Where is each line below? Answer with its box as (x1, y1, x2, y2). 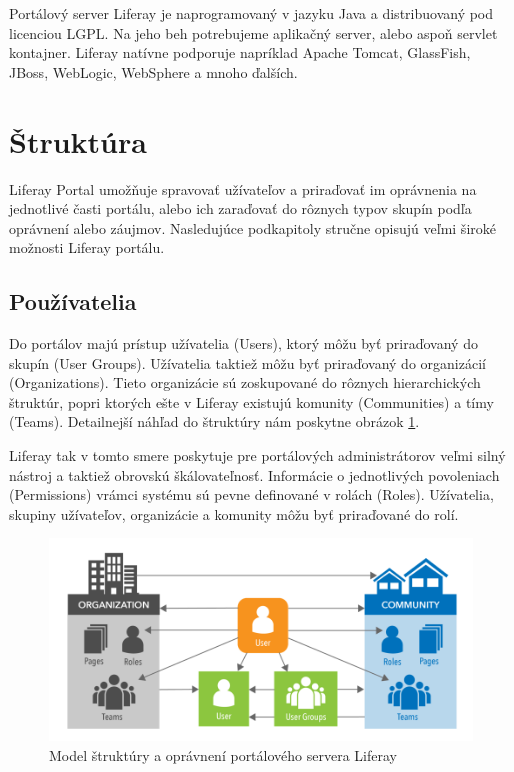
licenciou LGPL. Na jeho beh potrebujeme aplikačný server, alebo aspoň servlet (9, 22, 498, 43)
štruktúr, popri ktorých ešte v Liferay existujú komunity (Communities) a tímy (9, 391, 494, 412)
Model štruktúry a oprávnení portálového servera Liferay (49, 744, 397, 765)
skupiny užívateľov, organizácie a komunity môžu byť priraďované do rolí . (9, 503, 459, 524)
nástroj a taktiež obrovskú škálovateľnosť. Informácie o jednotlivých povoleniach (9, 464, 500, 485)
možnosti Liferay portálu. (9, 237, 165, 258)
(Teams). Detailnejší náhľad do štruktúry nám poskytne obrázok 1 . (9, 411, 420, 432)
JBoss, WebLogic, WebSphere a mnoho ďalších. (9, 61, 298, 82)
